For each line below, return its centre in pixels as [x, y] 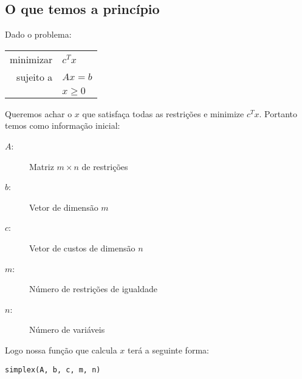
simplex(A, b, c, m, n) [53, 370]
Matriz [42, 166]
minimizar [31, 59]
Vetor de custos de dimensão [82, 248]
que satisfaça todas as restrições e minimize [163, 113]
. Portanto [278, 113]
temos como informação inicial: [63, 125]
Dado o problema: [38, 34]
